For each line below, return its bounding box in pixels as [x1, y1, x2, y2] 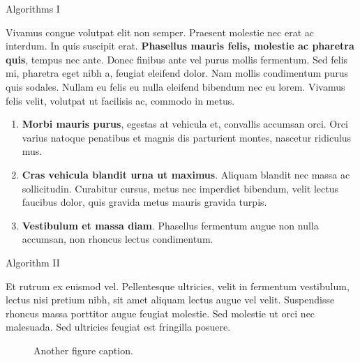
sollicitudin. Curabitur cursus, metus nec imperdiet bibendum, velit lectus [22, 181, 339, 195]
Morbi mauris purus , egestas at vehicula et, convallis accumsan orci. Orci [22, 116, 348, 131]
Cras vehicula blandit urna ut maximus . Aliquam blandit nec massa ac [22, 167, 350, 181]
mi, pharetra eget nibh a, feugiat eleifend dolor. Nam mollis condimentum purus [6, 66, 349, 80]
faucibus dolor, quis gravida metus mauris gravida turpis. [22, 195, 267, 209]
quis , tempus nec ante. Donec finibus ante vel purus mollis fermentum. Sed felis [6, 52, 348, 66]
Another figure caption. [33, 342, 133, 357]
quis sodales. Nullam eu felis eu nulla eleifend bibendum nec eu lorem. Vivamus [6, 79, 345, 93]
